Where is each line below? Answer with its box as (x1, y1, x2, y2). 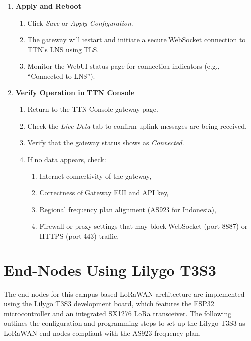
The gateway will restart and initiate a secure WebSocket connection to (27, 34, 246, 45)
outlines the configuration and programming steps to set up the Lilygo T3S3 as (4, 318, 245, 328)
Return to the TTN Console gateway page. (27, 104, 158, 114)
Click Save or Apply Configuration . (27, 17, 133, 28)
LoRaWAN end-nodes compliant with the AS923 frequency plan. (4, 328, 201, 338)
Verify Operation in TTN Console (15, 87, 135, 97)
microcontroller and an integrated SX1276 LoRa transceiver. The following (4, 308, 232, 318)
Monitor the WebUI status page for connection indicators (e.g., (27, 61, 220, 71)
